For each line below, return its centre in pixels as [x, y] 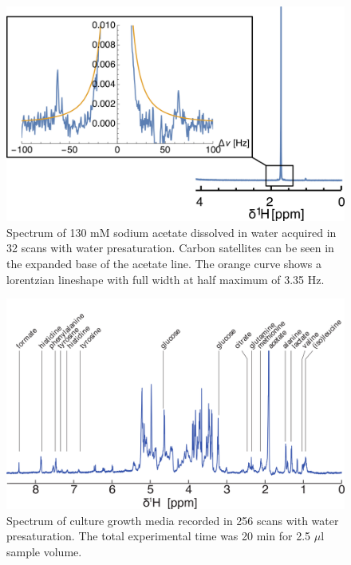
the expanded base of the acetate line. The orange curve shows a [164, 263]
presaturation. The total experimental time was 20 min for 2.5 [159, 536]
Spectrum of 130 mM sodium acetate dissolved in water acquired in [172, 232]
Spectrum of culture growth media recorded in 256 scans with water [173, 520]
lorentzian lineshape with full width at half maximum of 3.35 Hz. [166, 279]
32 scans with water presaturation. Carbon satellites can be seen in [170, 248]
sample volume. [44, 552]
